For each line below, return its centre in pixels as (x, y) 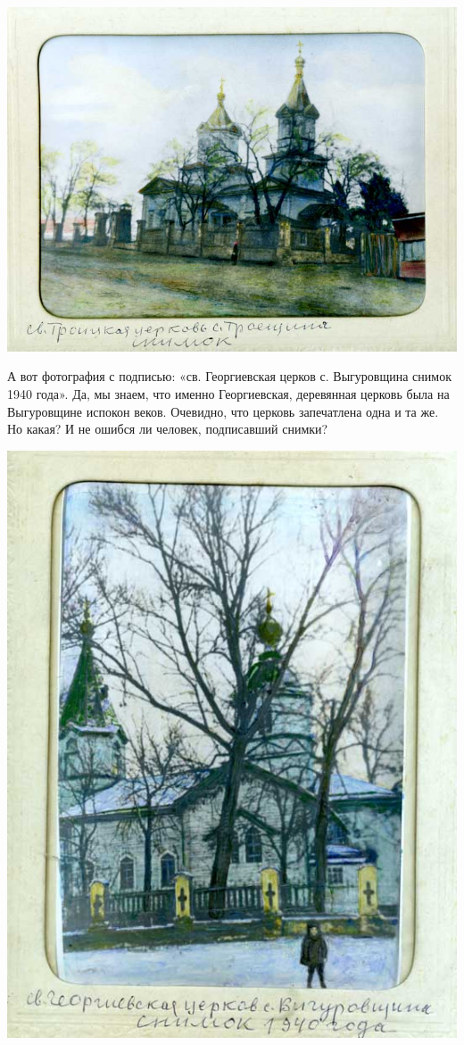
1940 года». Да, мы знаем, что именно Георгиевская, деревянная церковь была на (228, 393)
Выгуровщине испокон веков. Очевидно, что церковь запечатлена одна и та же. (223, 411)
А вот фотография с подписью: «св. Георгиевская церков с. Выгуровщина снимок (229, 376)
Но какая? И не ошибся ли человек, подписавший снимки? (168, 429)
